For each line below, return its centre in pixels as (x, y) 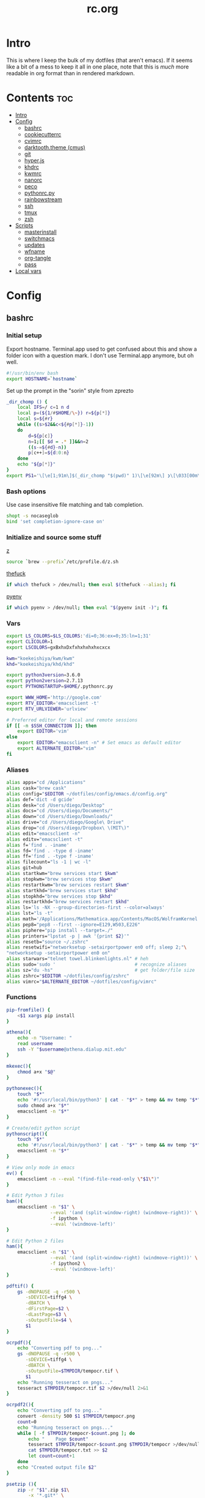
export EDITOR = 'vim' (43, 731)
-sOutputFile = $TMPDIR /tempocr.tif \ (72, 1371)
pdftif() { (20, 1286)
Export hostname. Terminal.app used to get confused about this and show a (102, 349)
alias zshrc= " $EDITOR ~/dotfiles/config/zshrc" (68, 976)
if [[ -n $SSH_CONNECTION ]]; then (52, 726)
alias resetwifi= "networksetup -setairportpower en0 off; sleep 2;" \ (97, 947)
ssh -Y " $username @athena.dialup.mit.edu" (72, 1049)
